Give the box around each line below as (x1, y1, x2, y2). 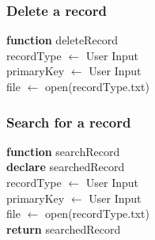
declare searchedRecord (6, 158, 125, 175)
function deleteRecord (6, 32, 119, 48)
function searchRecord (6, 143, 120, 159)
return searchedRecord (6, 220, 121, 237)
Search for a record (6, 112, 131, 131)
